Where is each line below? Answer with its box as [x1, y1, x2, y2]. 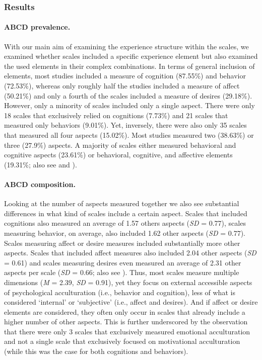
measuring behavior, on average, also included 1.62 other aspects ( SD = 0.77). [4, 227, 245, 238]
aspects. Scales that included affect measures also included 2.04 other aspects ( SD [4, 247, 256, 258]
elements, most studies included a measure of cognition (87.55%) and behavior [4, 70, 246, 81]
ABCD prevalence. [4, 22, 71, 32]
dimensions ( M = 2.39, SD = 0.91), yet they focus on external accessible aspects [4, 277, 252, 287]
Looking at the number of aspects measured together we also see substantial [4, 198, 239, 209]
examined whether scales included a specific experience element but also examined [4, 51, 258, 61]
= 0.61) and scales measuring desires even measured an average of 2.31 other [4, 257, 241, 267]
